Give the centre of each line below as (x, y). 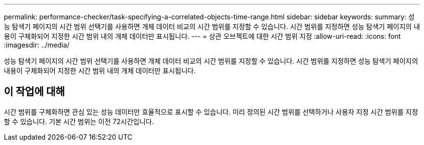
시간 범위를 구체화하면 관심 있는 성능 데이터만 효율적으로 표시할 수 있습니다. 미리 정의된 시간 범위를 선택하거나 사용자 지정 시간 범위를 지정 (211, 112)
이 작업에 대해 (34, 92)
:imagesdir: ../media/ (37, 45)
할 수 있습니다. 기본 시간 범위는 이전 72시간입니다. (79, 121)
